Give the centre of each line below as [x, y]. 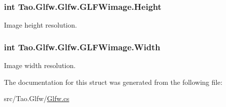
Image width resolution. [40, 65]
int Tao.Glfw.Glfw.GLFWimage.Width [82, 47]
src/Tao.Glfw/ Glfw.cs [37, 98]
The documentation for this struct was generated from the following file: [113, 82]
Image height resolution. [40, 25]
